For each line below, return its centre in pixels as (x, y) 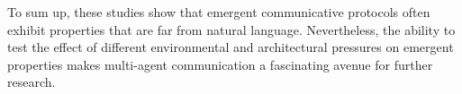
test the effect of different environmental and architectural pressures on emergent (231, 47)
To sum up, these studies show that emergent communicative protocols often (219, 12)
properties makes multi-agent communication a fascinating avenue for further (220, 64)
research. (32, 82)
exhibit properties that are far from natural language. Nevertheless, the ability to (231, 29)
